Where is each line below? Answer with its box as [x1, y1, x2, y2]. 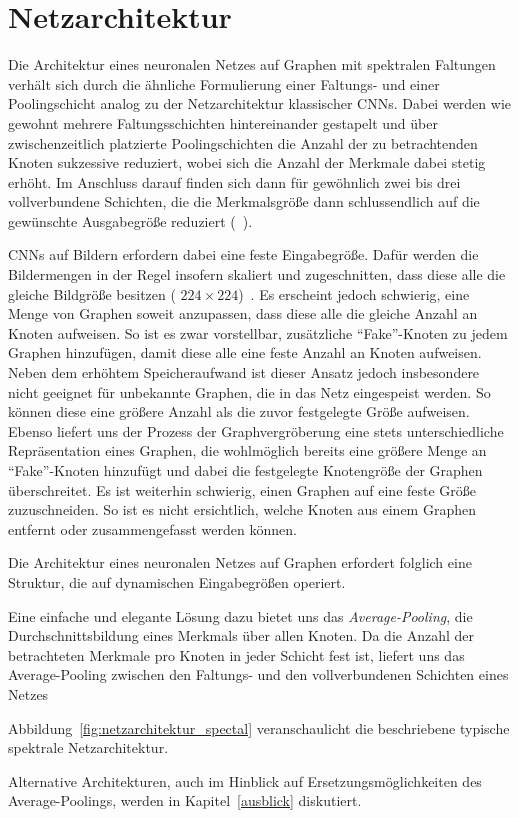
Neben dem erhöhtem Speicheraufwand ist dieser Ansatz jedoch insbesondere [8, 362, 480, 383]
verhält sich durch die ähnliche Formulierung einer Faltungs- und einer [8, 73, 440, 94]
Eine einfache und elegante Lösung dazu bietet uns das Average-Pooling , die [8, 605, 473, 626]
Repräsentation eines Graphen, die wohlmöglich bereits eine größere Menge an [8, 440, 487, 461]
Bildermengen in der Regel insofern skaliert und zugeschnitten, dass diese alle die [8, 264, 506, 285]
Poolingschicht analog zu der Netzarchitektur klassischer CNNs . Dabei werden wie [8, 93, 511, 114]
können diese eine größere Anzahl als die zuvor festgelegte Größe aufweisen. [8, 401, 470, 422]
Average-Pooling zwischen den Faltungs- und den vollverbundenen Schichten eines [8, 664, 509, 685]
